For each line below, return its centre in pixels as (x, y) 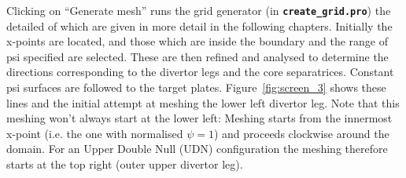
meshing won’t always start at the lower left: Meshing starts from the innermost (199, 118)
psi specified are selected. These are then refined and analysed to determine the (197, 56)
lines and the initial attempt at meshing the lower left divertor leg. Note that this (203, 102)
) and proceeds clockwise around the (301, 133)
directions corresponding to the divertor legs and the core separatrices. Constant (200, 72)
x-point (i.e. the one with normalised (95, 133)
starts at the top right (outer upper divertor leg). (125, 164)
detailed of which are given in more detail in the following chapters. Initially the (199, 25)
